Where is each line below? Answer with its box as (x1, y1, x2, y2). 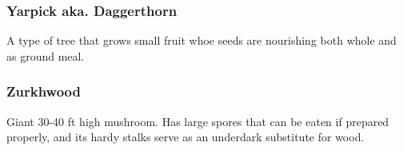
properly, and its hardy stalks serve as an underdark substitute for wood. (6, 128, 365, 145)
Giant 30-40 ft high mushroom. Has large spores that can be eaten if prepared (6, 112, 389, 129)
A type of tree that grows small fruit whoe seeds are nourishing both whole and (6, 32, 397, 49)
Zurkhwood (6, 81, 81, 101)
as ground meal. (6, 47, 85, 64)
